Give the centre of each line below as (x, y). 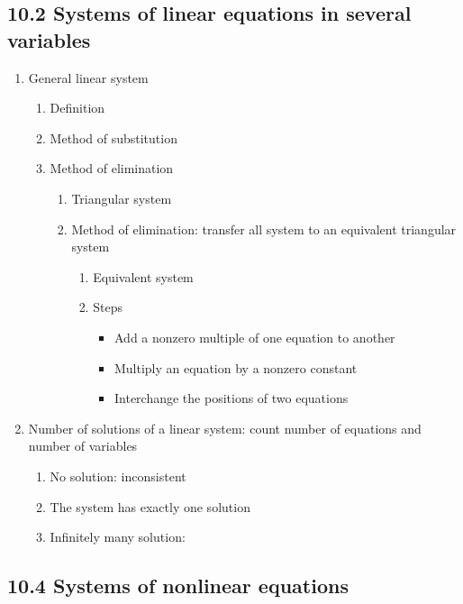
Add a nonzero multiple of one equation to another (254, 337)
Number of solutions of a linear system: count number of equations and (225, 428)
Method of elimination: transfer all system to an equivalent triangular (264, 229)
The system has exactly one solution (150, 506)
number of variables (83, 446)
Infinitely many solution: (118, 537)
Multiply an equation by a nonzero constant (236, 367)
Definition (77, 108)
